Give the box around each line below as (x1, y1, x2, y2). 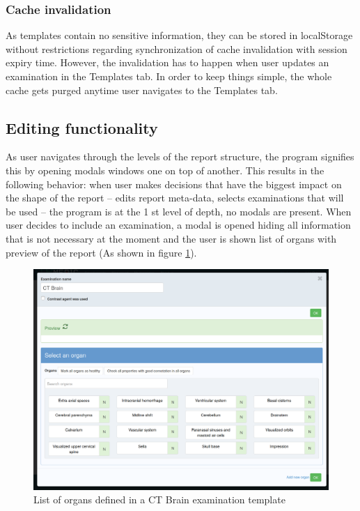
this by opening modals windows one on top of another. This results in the (6, 162, 324, 177)
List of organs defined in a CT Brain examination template (33, 492, 285, 507)
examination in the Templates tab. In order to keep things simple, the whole (6, 69, 332, 83)
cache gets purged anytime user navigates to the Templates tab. (6, 82, 278, 97)
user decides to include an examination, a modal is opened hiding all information (6, 218, 351, 232)
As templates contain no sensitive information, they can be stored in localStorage (6, 28, 353, 43)
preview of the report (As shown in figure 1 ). (6, 245, 197, 259)
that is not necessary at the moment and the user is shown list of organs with (6, 231, 337, 245)
